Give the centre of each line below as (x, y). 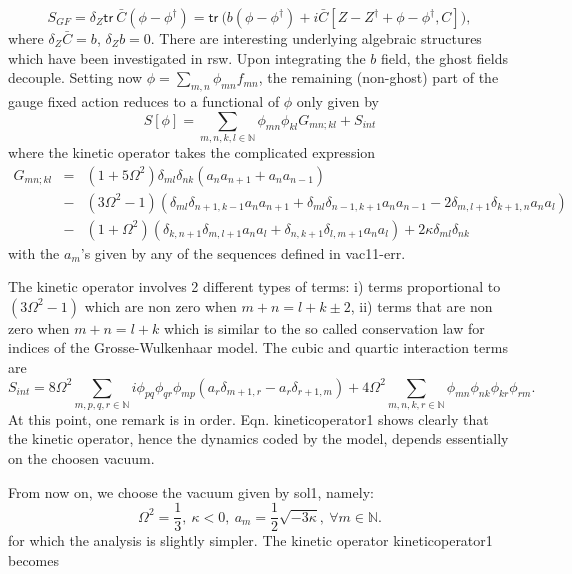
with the (34, 252)
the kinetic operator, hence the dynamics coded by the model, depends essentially (258, 438)
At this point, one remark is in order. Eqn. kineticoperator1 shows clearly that (248, 418)
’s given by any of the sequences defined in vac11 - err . (243, 252)
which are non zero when (160, 305)
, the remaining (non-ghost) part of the (378, 77)
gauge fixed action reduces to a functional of (144, 100)
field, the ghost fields (444, 57)
